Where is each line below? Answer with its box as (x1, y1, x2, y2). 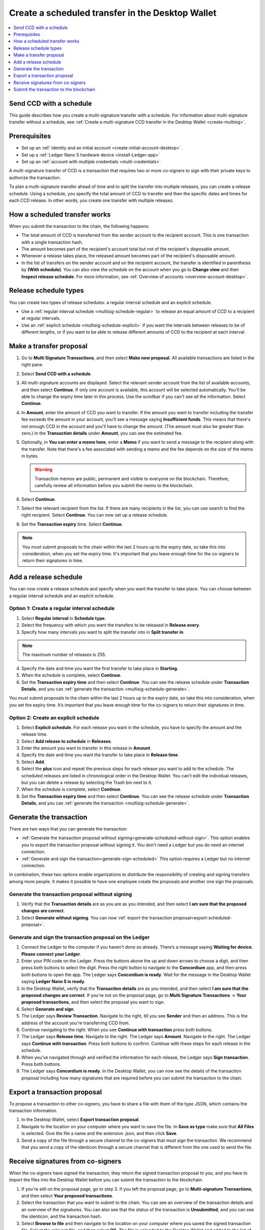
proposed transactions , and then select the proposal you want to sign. (21, 999, 165, 1005)
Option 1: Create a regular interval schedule (9, 605, 115, 612)
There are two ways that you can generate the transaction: (9, 826, 128, 832)
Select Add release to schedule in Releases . (21, 738, 112, 744)
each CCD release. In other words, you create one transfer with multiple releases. (9, 197, 174, 203)
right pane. (21, 362, 44, 368)
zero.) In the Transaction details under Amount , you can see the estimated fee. (21, 430, 183, 436)
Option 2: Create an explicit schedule (9, 714, 100, 721)
